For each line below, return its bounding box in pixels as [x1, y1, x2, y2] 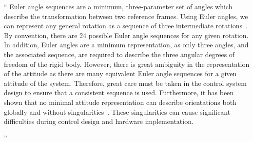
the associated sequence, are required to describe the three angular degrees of [4, 49, 235, 59]
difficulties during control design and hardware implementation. [4, 116, 194, 126]
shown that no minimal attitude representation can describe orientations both [4, 97, 236, 107]
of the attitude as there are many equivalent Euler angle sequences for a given [4, 68, 237, 79]
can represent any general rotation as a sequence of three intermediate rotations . [4, 20, 248, 31]
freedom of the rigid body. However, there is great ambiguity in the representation [4, 59, 250, 69]
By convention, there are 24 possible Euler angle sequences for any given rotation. [4, 30, 249, 40]
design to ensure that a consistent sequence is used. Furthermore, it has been [4, 87, 234, 98]
